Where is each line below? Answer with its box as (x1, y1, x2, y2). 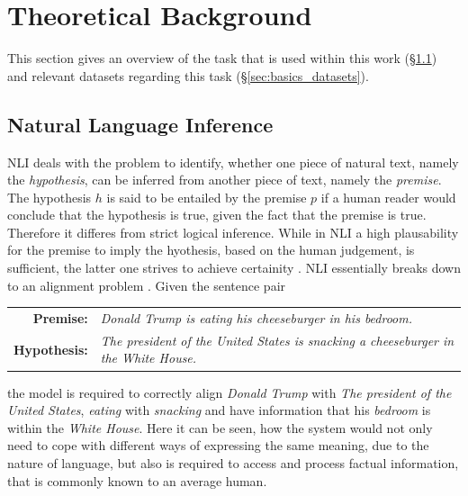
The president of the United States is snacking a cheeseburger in (100, 330, 454, 349)
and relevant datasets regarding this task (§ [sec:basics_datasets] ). (7, 66, 369, 85)
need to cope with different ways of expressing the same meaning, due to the (7, 436, 429, 455)
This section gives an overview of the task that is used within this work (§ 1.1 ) (7, 49, 437, 68)
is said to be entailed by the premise (106, 187, 307, 206)
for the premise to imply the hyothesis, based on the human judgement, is (7, 240, 415, 259)
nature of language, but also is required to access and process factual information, (7, 453, 459, 472)
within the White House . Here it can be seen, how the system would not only (7, 418, 433, 437)
